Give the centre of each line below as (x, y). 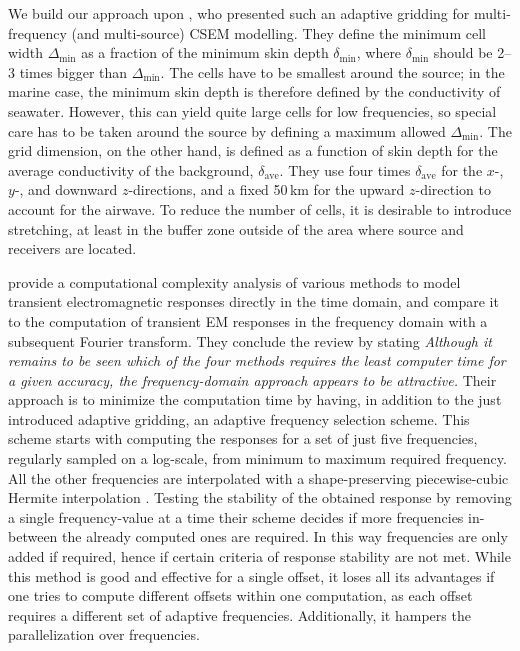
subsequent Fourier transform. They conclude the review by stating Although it (250, 340)
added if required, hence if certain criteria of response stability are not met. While (259, 556)
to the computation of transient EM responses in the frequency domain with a (248, 320)
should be (463, 52)
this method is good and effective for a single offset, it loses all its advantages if (251, 575)
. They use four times (345, 169)
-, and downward (66, 189)
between (33, 536)
